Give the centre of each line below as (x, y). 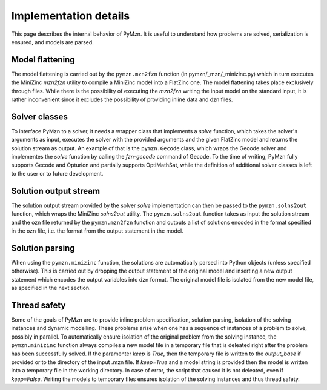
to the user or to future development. (57, 173)
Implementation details (71, 16)
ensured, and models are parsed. (52, 42)
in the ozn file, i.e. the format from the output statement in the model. (97, 231)
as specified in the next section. (51, 288)
